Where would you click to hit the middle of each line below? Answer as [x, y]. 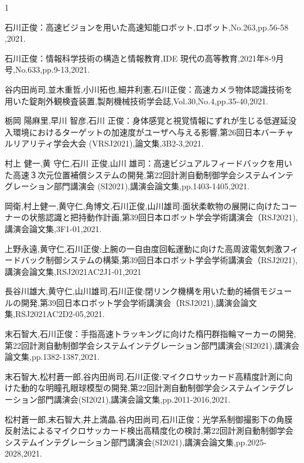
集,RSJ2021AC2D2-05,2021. [55, 314]
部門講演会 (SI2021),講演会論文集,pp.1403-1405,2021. [151, 186]
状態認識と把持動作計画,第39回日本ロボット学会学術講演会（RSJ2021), [163, 217]
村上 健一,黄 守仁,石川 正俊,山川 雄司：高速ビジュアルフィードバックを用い [148, 163]
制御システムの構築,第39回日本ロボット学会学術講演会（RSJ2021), [172, 260]
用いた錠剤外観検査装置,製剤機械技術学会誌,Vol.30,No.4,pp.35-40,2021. [136, 101]
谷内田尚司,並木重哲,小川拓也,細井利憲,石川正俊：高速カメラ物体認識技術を [149, 89]
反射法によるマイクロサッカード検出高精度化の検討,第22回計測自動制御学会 [149, 430]
